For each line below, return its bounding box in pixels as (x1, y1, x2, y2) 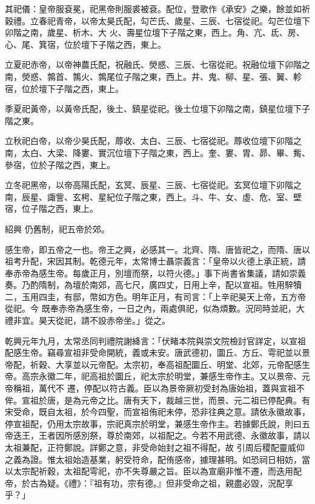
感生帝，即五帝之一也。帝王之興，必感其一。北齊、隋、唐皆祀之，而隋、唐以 (5, 243, 310, 255)
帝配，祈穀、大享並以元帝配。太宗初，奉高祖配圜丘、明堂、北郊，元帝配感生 (5, 358, 310, 370)
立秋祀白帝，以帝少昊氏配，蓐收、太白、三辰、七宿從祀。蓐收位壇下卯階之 (5, 134, 302, 147)
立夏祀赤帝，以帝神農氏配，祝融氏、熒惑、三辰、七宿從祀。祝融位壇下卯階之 (5, 58, 310, 71)
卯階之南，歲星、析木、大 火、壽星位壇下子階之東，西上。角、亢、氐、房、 (5, 26, 305, 39)
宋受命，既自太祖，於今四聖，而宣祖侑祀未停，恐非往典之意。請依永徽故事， (5, 405, 310, 418)
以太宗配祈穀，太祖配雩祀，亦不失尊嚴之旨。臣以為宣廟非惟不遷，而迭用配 (5, 465, 302, 477)
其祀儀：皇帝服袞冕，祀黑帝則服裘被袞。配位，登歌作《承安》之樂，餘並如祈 (5, 2, 310, 15)
